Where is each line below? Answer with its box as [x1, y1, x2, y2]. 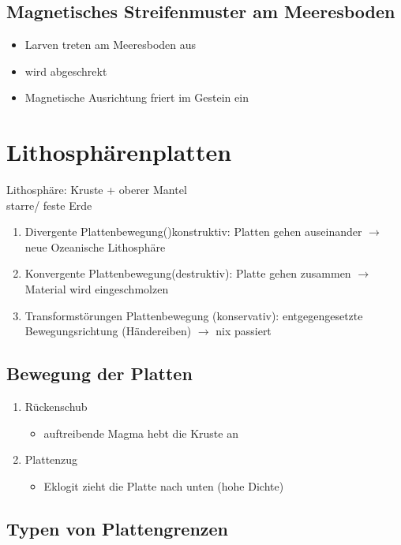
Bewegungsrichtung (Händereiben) [24, 323, 192, 339]
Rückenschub [24, 398, 88, 415]
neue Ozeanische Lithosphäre [24, 238, 166, 255]
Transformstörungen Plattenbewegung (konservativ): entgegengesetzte [24, 307, 363, 323]
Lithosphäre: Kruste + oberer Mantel [6, 181, 187, 198]
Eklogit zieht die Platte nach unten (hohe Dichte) [43, 477, 284, 494]
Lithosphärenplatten [6, 136, 232, 168]
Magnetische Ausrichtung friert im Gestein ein [24, 89, 249, 106]
